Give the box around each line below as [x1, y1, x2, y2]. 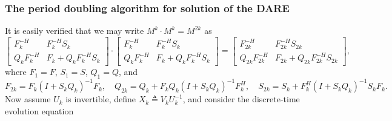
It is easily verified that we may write [5, 24, 144, 37]
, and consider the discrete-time [182, 93, 300, 105]
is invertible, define [65, 93, 136, 105]
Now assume [5, 93, 51, 105]
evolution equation [5, 105, 74, 117]
